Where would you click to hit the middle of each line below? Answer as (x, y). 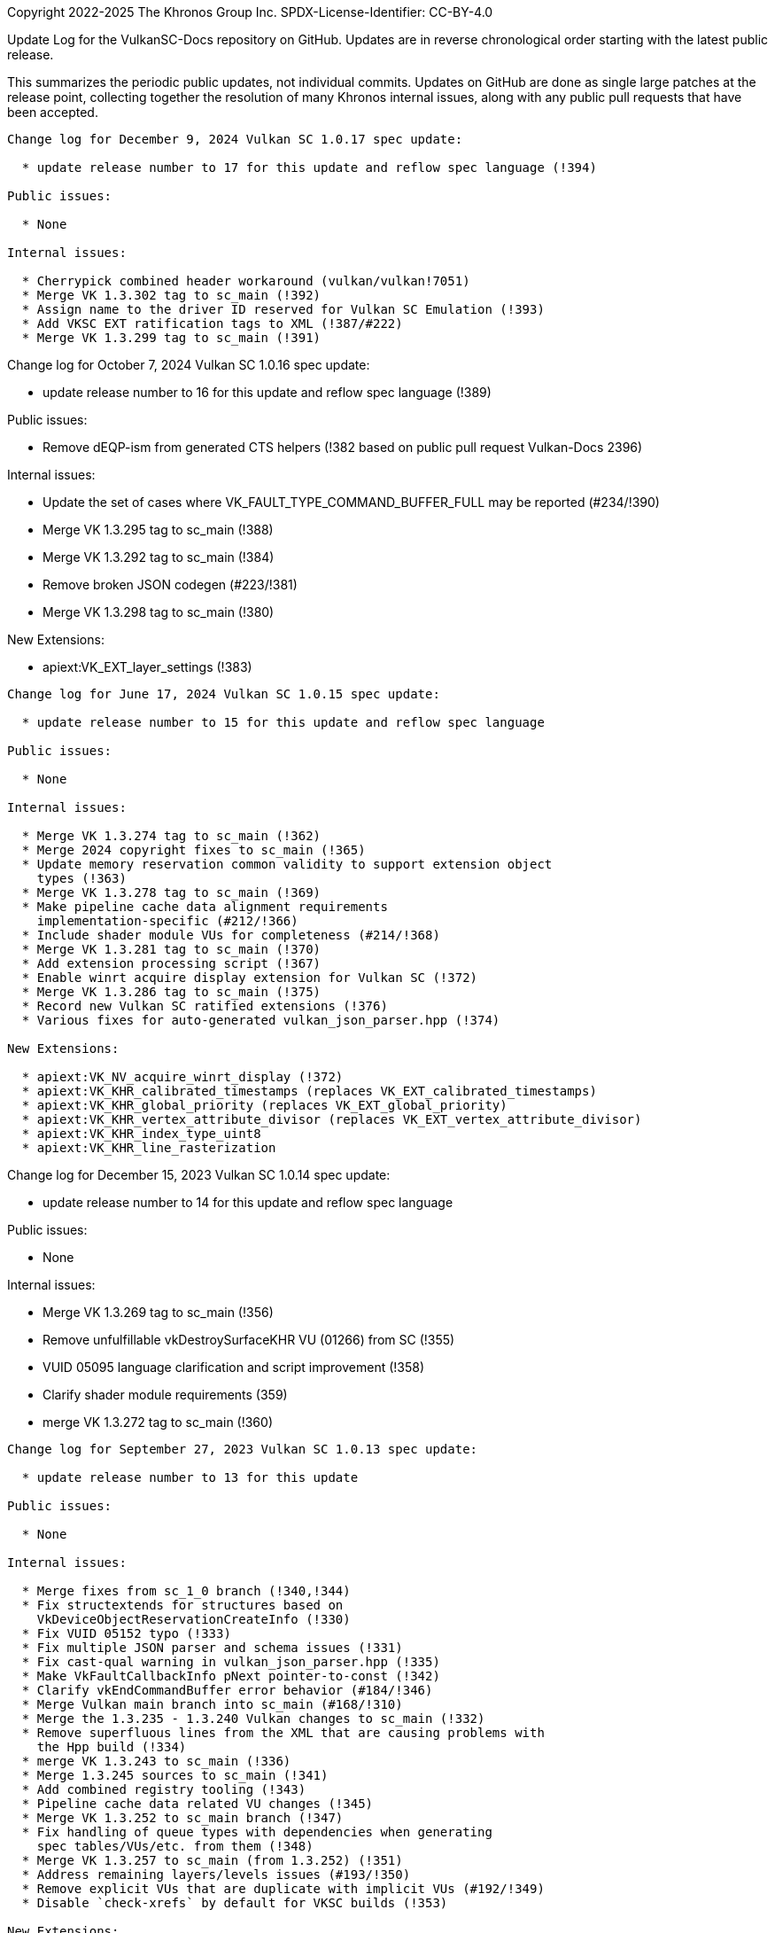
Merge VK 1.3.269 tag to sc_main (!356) (158, 1312)
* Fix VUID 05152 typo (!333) (126, 1633)
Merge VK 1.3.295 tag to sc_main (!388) (158, 530)
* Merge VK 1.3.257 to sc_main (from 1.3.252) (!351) (212, 1860)
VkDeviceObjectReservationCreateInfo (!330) (194, 1619)
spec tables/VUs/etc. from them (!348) (175, 1846)
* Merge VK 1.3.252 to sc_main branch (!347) (182, 1818)
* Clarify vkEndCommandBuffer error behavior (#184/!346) (227, 1690)
